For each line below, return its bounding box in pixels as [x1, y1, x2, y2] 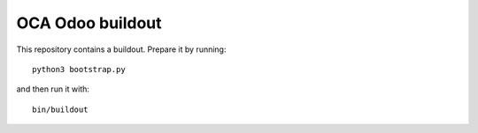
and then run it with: [16, 84, 90, 94]
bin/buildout [32, 104, 89, 115]
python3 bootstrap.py [32, 64, 126, 74]
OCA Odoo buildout [16, 13, 163, 33]
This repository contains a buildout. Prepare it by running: [16, 44, 227, 55]
